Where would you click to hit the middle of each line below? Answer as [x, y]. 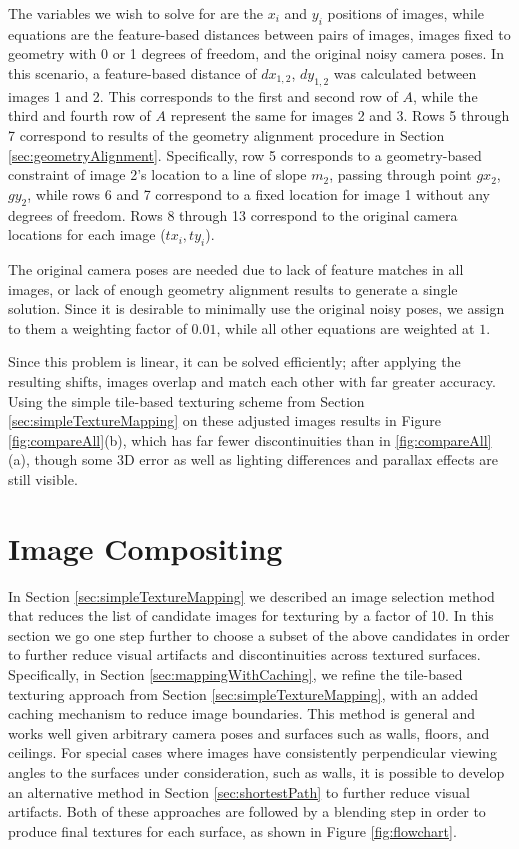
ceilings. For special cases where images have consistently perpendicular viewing [252, 752]
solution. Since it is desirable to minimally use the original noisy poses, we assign [256, 308]
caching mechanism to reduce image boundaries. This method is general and [242, 713]
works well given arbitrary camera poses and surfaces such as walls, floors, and [249, 732]
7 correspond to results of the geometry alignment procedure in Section [226, 134]
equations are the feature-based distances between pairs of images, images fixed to [259, 33]
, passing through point [400, 174]
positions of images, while [406, 13]
